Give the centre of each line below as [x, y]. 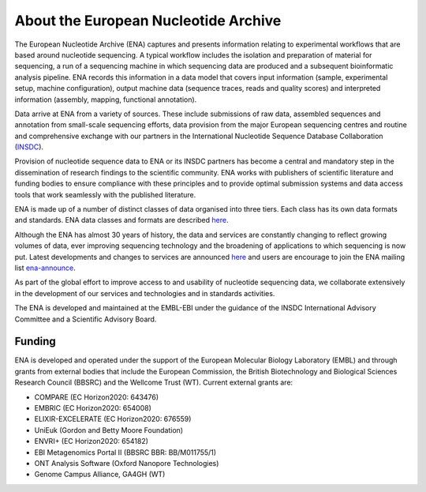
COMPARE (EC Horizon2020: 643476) [97, 397]
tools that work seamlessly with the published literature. [105, 194]
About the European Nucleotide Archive [148, 21]
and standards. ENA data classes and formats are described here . [121, 220]
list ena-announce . [45, 268]
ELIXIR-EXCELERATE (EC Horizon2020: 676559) [113, 419]
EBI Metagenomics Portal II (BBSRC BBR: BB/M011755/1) [125, 452]
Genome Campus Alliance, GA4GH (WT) [100, 475]
